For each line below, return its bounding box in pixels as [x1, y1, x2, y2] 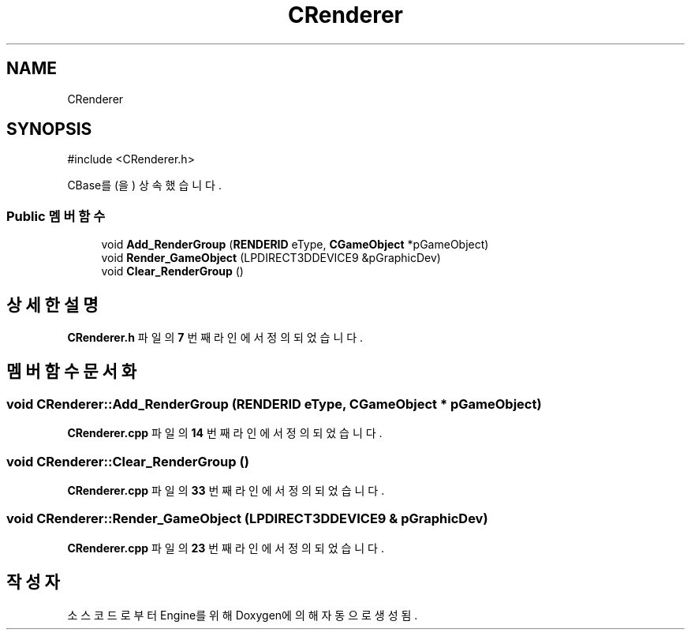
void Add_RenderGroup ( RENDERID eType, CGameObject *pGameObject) [101, 238, 489, 252]
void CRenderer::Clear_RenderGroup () [6, 453, 249, 470]
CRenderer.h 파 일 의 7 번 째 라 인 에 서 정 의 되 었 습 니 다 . [67, 331, 364, 345]
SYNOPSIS [6, 119, 92, 140]
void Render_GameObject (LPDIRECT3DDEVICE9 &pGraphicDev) [101, 251, 441, 265]
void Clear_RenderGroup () [101, 264, 244, 279]
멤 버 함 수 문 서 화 [6, 361, 137, 382]
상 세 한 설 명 [6, 294, 99, 315]
